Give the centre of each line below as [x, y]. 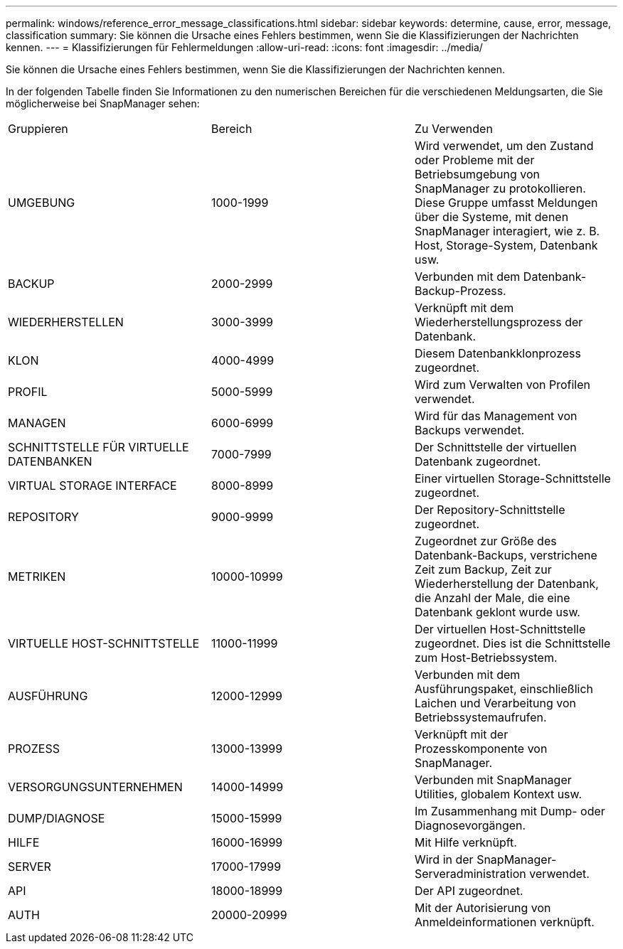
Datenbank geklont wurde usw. [497, 612]
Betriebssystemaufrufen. [480, 717]
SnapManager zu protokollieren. [500, 188]
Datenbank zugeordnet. [478, 461]
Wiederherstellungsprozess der [499, 322]
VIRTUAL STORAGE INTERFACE [92, 486]
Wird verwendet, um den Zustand [504, 146]
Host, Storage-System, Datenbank [506, 245]
